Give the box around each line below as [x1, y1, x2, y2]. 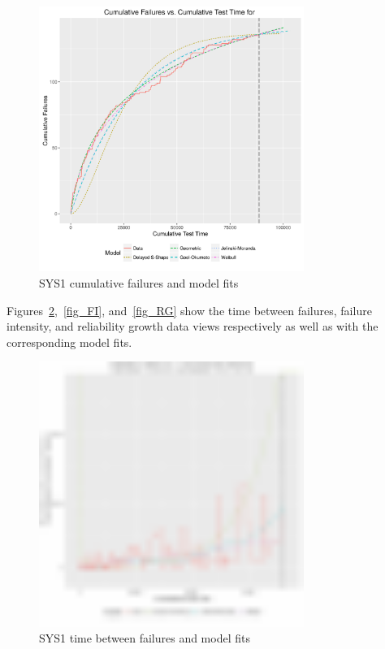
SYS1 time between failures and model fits [39, 630, 250, 647]
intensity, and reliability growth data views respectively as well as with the [6, 318, 379, 335]
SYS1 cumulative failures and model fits [39, 274, 239, 291]
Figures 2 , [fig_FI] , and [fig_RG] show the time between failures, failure [6, 301, 372, 318]
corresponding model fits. [6, 333, 132, 350]
